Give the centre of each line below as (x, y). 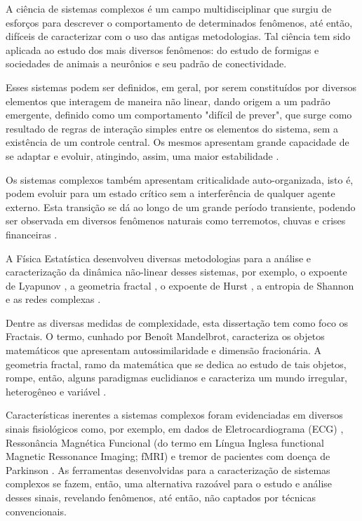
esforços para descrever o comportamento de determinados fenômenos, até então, (179, 22)
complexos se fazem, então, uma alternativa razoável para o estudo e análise (169, 483)
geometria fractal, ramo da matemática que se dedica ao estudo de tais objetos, (176, 364)
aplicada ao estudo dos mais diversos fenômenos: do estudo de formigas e (162, 49)
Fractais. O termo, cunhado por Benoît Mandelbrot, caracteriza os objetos (165, 336)
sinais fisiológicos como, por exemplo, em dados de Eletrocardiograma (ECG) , (175, 429)
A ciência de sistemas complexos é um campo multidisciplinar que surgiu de (169, 8)
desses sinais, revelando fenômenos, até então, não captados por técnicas (161, 497)
